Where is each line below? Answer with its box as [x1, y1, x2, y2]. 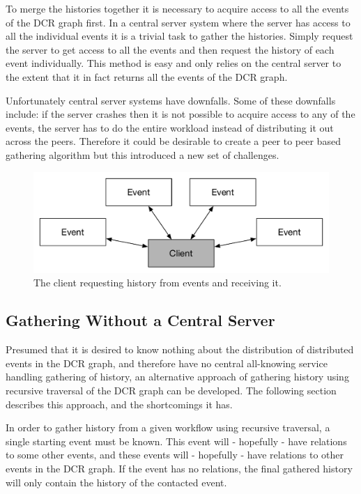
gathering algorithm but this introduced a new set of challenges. [6, 147, 279, 162]
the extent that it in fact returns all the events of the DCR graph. [6, 69, 288, 84]
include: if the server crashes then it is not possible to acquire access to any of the [6, 107, 355, 121]
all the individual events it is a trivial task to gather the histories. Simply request [6, 29, 353, 43]
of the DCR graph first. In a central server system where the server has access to [6, 15, 351, 29]
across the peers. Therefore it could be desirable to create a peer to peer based [6, 134, 341, 148]
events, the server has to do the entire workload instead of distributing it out [6, 120, 334, 134]
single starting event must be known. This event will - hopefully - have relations [6, 433, 347, 448]
